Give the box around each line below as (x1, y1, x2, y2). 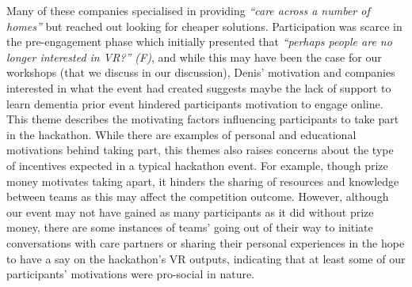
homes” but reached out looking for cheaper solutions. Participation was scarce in (6, 17, 402, 34)
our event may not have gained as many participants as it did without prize (6, 203, 374, 220)
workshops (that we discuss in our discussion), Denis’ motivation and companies (6, 64, 395, 81)
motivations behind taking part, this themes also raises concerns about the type (6, 142, 394, 158)
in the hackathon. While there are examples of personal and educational (6, 126, 357, 142)
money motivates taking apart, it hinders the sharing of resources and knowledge (6, 172, 399, 189)
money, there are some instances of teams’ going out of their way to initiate (6, 219, 373, 236)
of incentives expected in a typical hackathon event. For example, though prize (6, 157, 388, 173)
